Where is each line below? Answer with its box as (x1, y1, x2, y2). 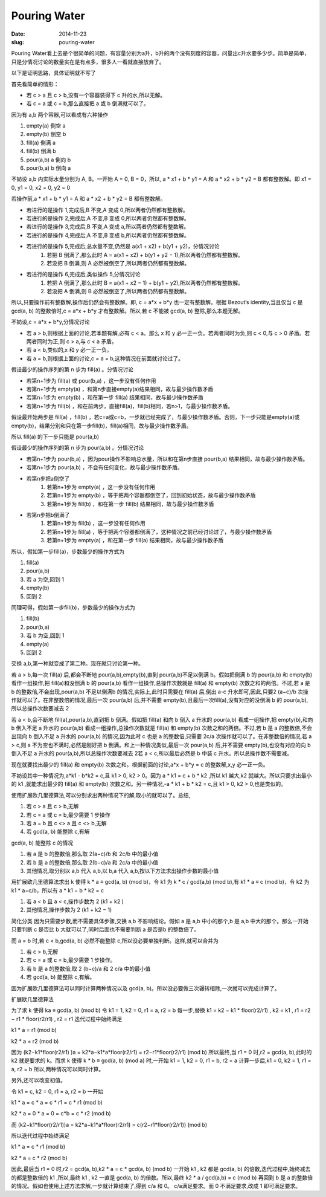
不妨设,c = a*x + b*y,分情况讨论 (11, 318, 90, 326)
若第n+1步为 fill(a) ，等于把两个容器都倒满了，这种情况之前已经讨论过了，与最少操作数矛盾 (46, 528, 272, 535)
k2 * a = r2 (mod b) (11, 1037, 59, 1045)
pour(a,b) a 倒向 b (26, 156, 71, 163)
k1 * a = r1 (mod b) (11, 1027, 57, 1034)
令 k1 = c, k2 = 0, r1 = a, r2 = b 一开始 (11, 1088, 104, 1095)
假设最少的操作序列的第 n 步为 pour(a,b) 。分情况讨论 (11, 444, 144, 452)
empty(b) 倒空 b (26, 131, 66, 138)
